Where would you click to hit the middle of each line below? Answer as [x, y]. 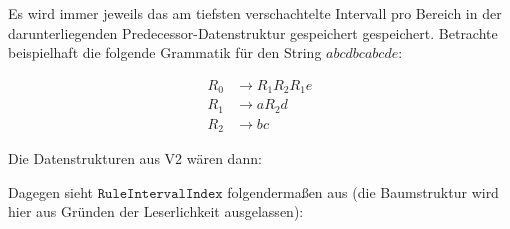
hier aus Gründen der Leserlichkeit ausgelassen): [156, 211]
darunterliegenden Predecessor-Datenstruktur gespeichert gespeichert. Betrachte [253, 32]
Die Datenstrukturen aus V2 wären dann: [135, 158]
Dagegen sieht [51, 191]
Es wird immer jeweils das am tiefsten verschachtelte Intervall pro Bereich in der [255, 13]
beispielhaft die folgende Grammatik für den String [165, 52]
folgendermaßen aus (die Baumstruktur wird [363, 191]
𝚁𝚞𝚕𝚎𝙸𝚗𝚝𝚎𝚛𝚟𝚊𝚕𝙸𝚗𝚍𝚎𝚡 [160, 193]
